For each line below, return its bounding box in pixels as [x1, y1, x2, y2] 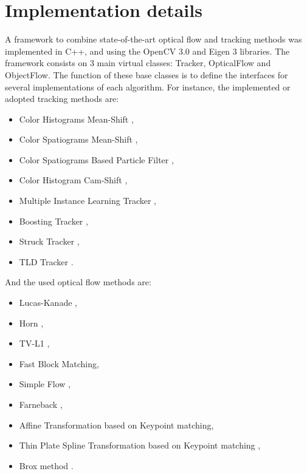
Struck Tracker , [19, 235, 80, 248]
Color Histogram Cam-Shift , [19, 174, 128, 186]
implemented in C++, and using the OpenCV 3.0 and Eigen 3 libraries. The [5, 44, 290, 57]
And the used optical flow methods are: [5, 276, 151, 288]
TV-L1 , [19, 337, 50, 350]
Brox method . [19, 459, 74, 472]
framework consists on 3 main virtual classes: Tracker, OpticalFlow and [5, 56, 271, 69]
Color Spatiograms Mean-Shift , [19, 133, 138, 146]
